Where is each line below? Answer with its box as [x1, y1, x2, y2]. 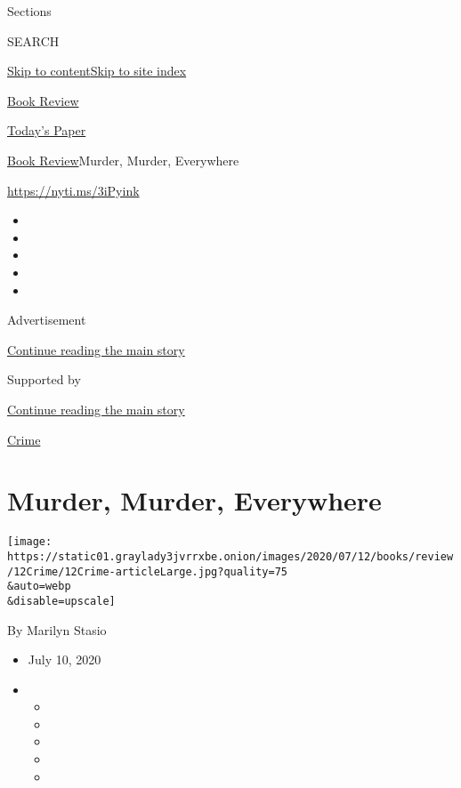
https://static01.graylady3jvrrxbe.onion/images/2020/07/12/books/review [7, 550, 454, 563]
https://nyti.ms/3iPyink [7, 181, 140, 199]
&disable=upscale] [7, 594, 116, 607]
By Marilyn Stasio [7, 620, 107, 639]
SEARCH [7, 31, 60, 50]
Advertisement [7, 310, 86, 329]
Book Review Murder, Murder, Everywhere [7, 150, 239, 169]
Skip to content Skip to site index [7, 61, 187, 80]
